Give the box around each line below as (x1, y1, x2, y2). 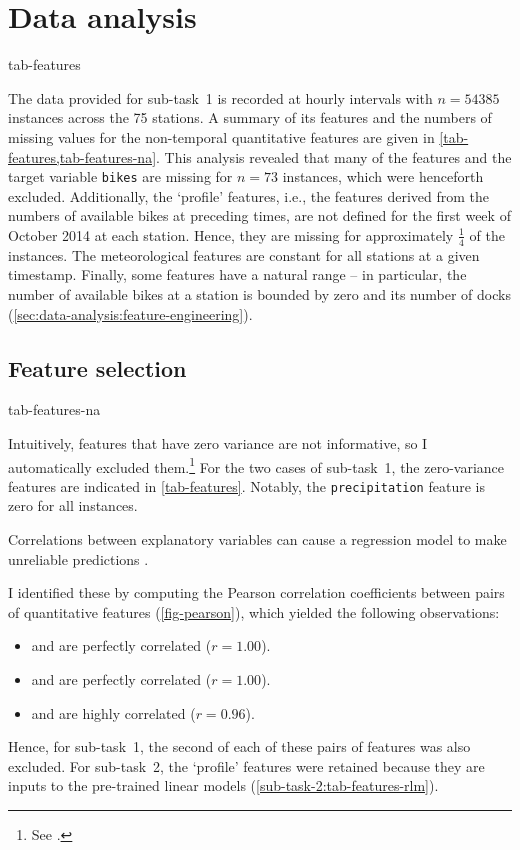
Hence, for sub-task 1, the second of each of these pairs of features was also (8, 736, 471, 757)
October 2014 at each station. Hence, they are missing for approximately (8, 224, 454, 245)
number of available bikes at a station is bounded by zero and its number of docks (8, 283, 511, 304)
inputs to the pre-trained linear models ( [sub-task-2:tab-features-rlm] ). (8, 775, 439, 796)
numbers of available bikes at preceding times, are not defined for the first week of (8, 205, 511, 226)
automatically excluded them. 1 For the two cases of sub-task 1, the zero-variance (8, 453, 505, 477)
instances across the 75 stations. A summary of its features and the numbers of (8, 107, 492, 128)
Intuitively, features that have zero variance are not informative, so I (8, 432, 428, 453)
